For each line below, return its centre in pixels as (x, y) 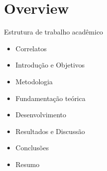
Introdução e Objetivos (50, 65)
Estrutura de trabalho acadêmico (53, 32)
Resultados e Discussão (50, 131)
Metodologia (34, 81)
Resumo (27, 164)
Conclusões (32, 148)
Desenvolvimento (41, 115)
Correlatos (31, 48)
